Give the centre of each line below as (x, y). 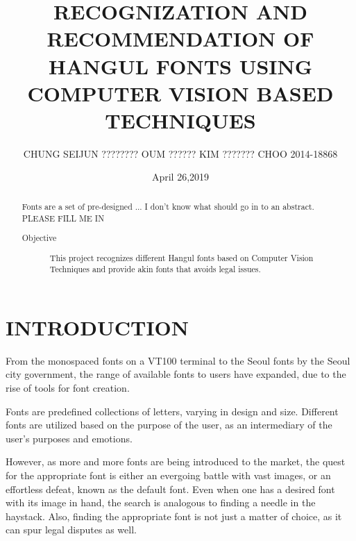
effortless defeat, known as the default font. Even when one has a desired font (170, 489)
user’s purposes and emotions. (69, 438)
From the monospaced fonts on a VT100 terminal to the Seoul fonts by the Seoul (178, 360)
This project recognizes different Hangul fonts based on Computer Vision (181, 257)
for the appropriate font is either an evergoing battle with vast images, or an (168, 475)
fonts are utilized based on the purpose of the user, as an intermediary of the (169, 425)
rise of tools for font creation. (68, 388)
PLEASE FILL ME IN (63, 218)
